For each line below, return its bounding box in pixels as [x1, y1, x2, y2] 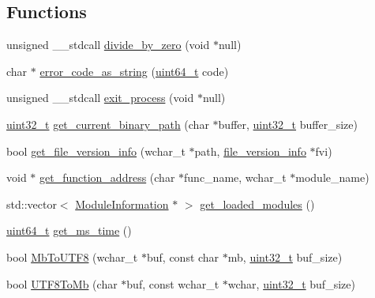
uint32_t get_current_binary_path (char [6, 115, 209, 132]
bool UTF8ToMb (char [6, 275, 118, 292]
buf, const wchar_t [126, 275, 219, 292]
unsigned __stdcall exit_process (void [6, 89, 194, 106]
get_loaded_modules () [200, 195, 315, 212]
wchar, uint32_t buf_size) [227, 275, 355, 292]
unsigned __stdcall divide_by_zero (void [6, 36, 210, 53]
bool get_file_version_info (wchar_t [6, 142, 186, 159]
